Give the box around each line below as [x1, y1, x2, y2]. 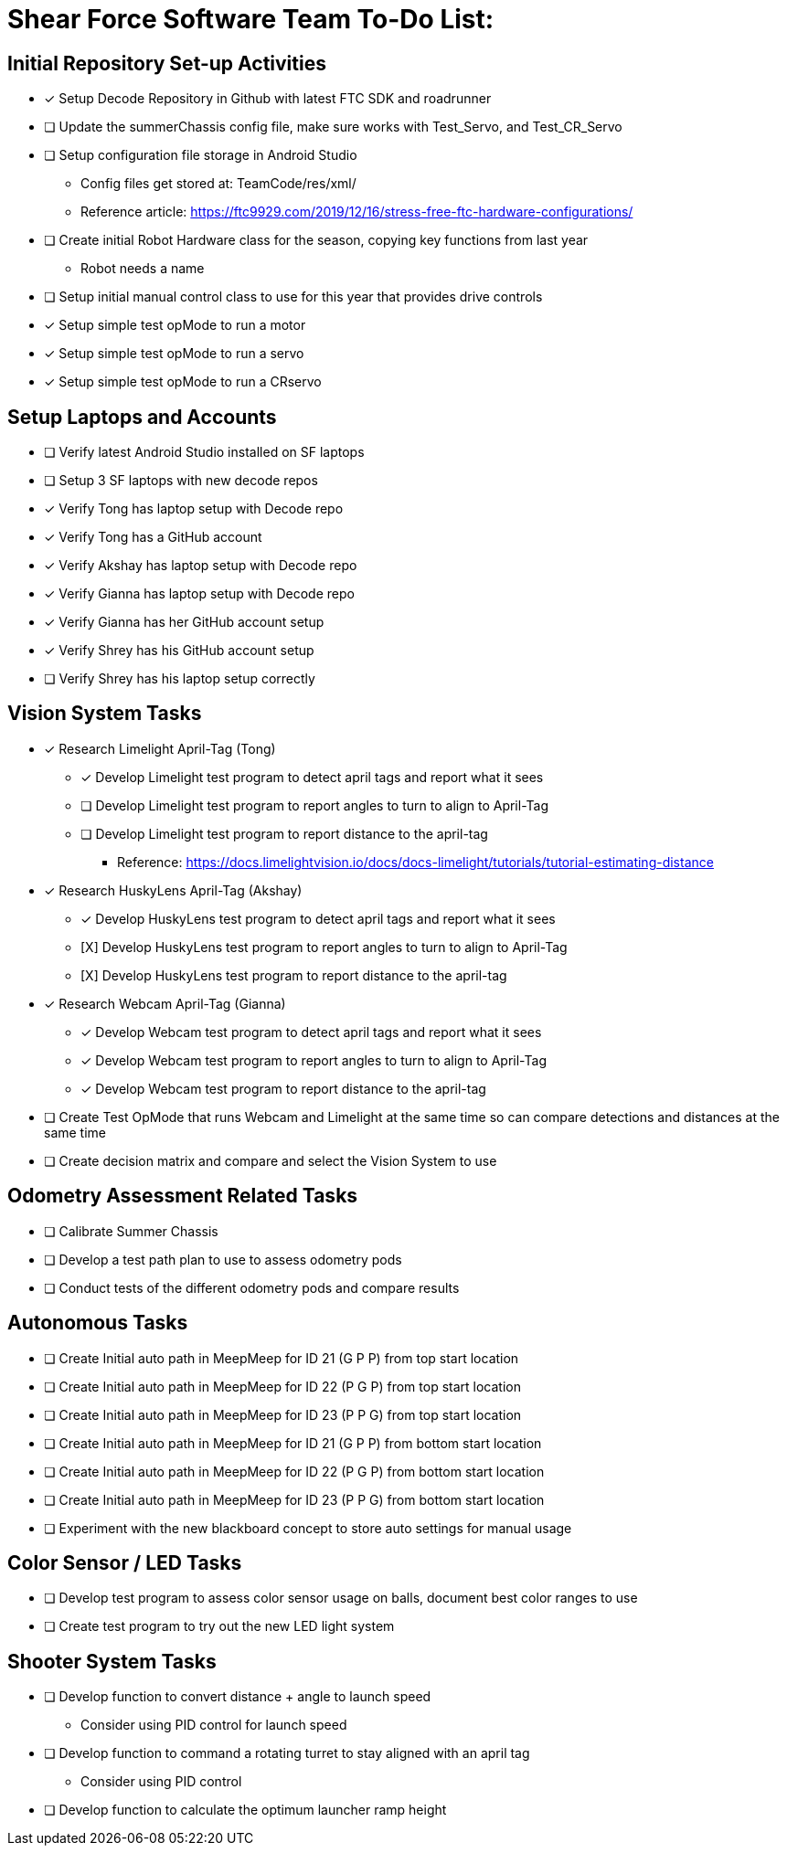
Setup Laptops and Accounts [7, 405, 277, 429]
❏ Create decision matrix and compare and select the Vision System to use [44, 1152, 497, 1169]
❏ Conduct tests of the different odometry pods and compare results [44, 1279, 460, 1296]
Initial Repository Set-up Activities [7, 51, 326, 75]
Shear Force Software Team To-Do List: [7, 4, 495, 35]
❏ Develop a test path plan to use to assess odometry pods [44, 1251, 402, 1267]
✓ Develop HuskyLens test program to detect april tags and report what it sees [80, 910, 556, 926]
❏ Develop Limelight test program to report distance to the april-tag [80, 825, 488, 842]
